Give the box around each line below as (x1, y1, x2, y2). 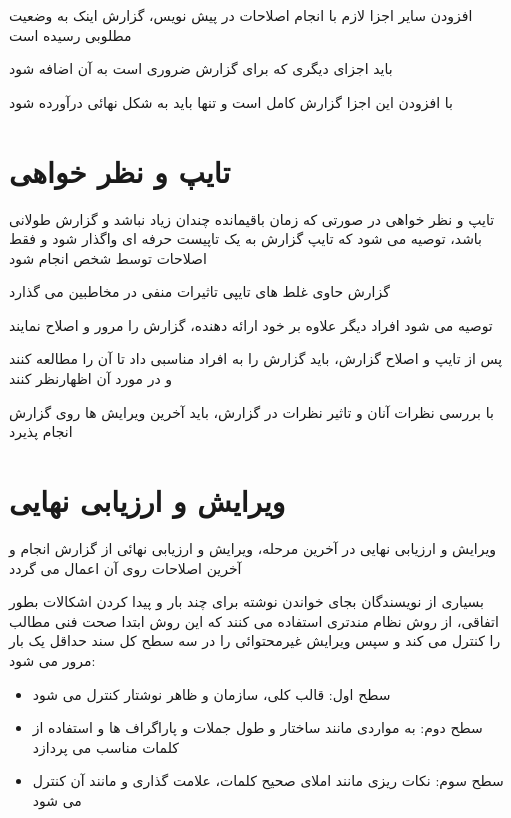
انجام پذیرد (9, 421, 73, 442)
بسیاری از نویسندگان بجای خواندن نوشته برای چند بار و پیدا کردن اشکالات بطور (9, 591, 485, 612)
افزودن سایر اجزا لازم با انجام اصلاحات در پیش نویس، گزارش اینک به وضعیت (9, 5, 473, 25)
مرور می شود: (9, 649, 96, 670)
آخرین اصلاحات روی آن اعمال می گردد (9, 557, 242, 578)
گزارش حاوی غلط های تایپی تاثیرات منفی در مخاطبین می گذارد (9, 281, 390, 302)
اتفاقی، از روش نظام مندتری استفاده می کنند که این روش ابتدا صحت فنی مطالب (9, 610, 499, 631)
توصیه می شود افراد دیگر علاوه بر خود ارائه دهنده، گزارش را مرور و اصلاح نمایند (9, 314, 493, 335)
